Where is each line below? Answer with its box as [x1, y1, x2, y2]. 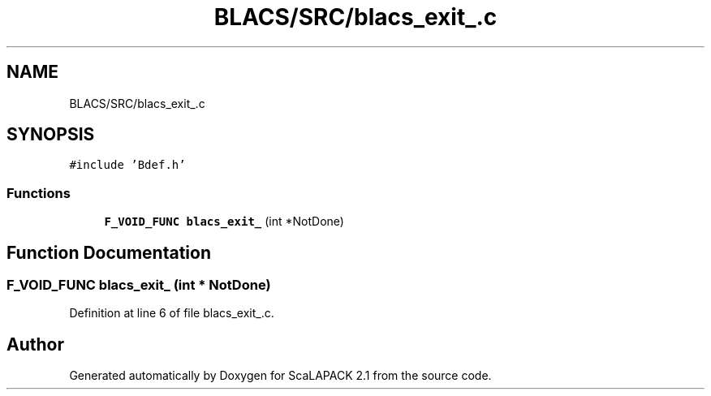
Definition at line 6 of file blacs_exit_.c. [69, 306, 274, 321]
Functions [6, 184, 71, 201]
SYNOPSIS [6, 124, 95, 145]
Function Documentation [6, 242, 211, 263]
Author [6, 334, 64, 355]
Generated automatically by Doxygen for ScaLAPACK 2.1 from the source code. [69, 368, 492, 383]
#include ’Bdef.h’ [69, 158, 186, 172]
